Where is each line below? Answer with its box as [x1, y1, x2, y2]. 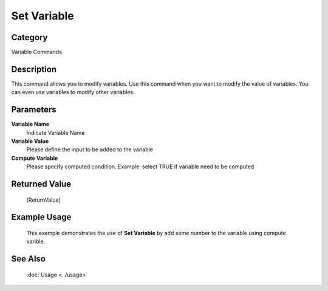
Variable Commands [11, 49, 62, 56]
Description [11, 64, 57, 74]
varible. [26, 238, 46, 245]
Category [11, 32, 48, 43]
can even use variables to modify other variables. [11, 89, 135, 96]
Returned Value [11, 179, 72, 190]
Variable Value [11, 137, 49, 145]
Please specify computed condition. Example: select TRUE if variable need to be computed [26, 163, 255, 170]
